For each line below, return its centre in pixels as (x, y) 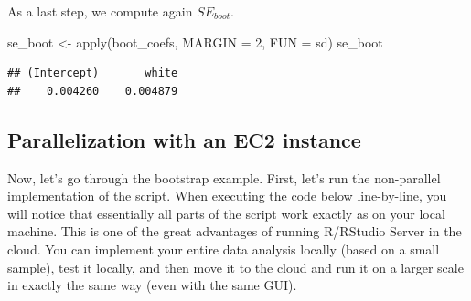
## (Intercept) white (93, 73)
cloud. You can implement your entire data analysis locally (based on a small (224, 249)
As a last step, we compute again (100, 11)
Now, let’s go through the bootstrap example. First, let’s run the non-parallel (224, 177)
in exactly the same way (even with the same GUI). (152, 285)
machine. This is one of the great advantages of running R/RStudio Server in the (235, 231)
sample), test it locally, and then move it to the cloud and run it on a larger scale (235, 267)
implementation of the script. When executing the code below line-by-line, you (227, 196)
